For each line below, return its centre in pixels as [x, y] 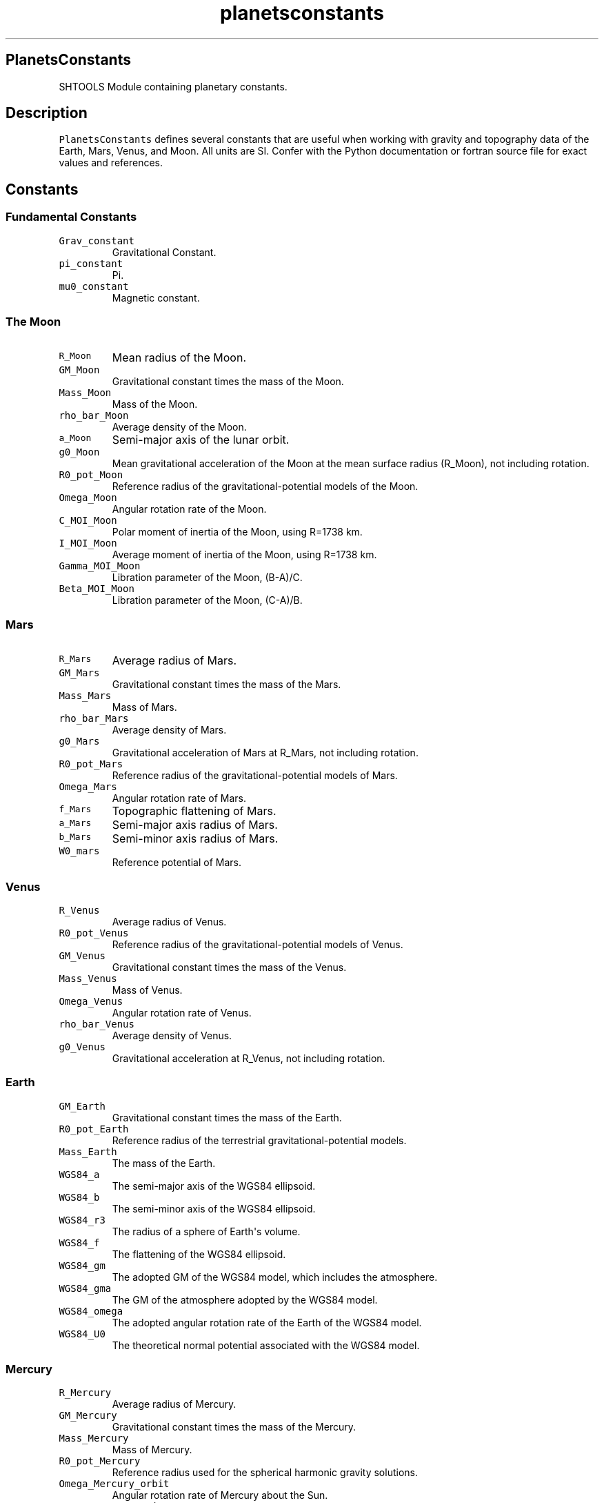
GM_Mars [79, 673]
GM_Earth [82, 1106]
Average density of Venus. [172, 1035]
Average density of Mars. [169, 730]
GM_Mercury [88, 1416]
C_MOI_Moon [88, 521]
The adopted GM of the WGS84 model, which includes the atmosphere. [275, 1277]
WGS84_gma [85, 1288]
